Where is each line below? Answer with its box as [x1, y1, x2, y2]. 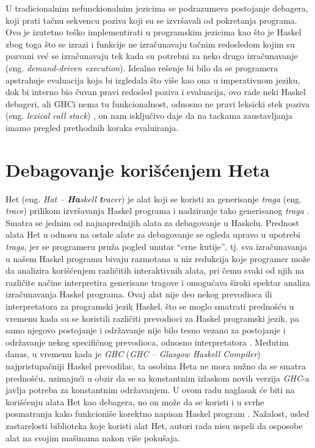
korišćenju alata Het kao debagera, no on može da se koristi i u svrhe [5, 395, 264, 408]
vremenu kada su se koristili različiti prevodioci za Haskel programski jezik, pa [5, 311, 299, 324]
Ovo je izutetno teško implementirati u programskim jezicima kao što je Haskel [5, 26, 302, 38]
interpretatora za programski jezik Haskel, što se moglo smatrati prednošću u [5, 300, 294, 312]
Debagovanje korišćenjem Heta [5, 157, 270, 182]
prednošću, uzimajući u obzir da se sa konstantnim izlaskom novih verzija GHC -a [5, 371, 310, 384]
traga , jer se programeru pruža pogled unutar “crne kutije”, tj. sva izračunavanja [5, 240, 307, 253]
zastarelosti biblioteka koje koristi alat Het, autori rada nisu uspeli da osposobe [5, 419, 303, 432]
